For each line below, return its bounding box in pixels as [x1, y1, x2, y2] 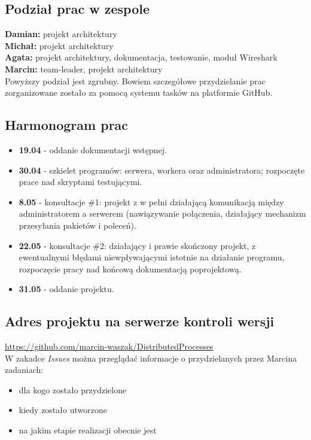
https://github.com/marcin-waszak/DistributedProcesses [5, 340, 214, 353]
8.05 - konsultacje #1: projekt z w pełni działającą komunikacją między [19, 195, 284, 208]
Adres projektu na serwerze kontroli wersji [5, 312, 275, 330]
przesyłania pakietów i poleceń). [19, 219, 136, 231]
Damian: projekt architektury [5, 28, 117, 40]
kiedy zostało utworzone [19, 403, 107, 416]
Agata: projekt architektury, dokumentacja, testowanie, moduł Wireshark [5, 51, 278, 63]
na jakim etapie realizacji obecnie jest [19, 424, 157, 436]
